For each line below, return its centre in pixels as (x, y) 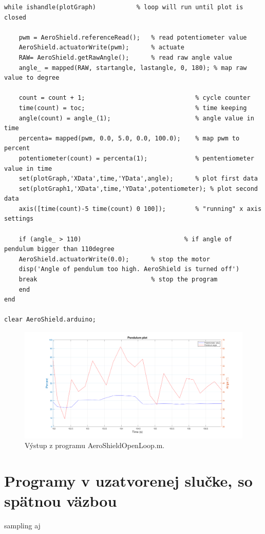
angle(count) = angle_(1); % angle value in (136, 118)
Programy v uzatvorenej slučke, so (128, 480)
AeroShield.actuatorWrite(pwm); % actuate (101, 48)
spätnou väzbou (61, 501)
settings (19, 219)
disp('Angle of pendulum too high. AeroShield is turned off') (129, 269)
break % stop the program (118, 280)
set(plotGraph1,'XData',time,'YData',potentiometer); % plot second (138, 189)
